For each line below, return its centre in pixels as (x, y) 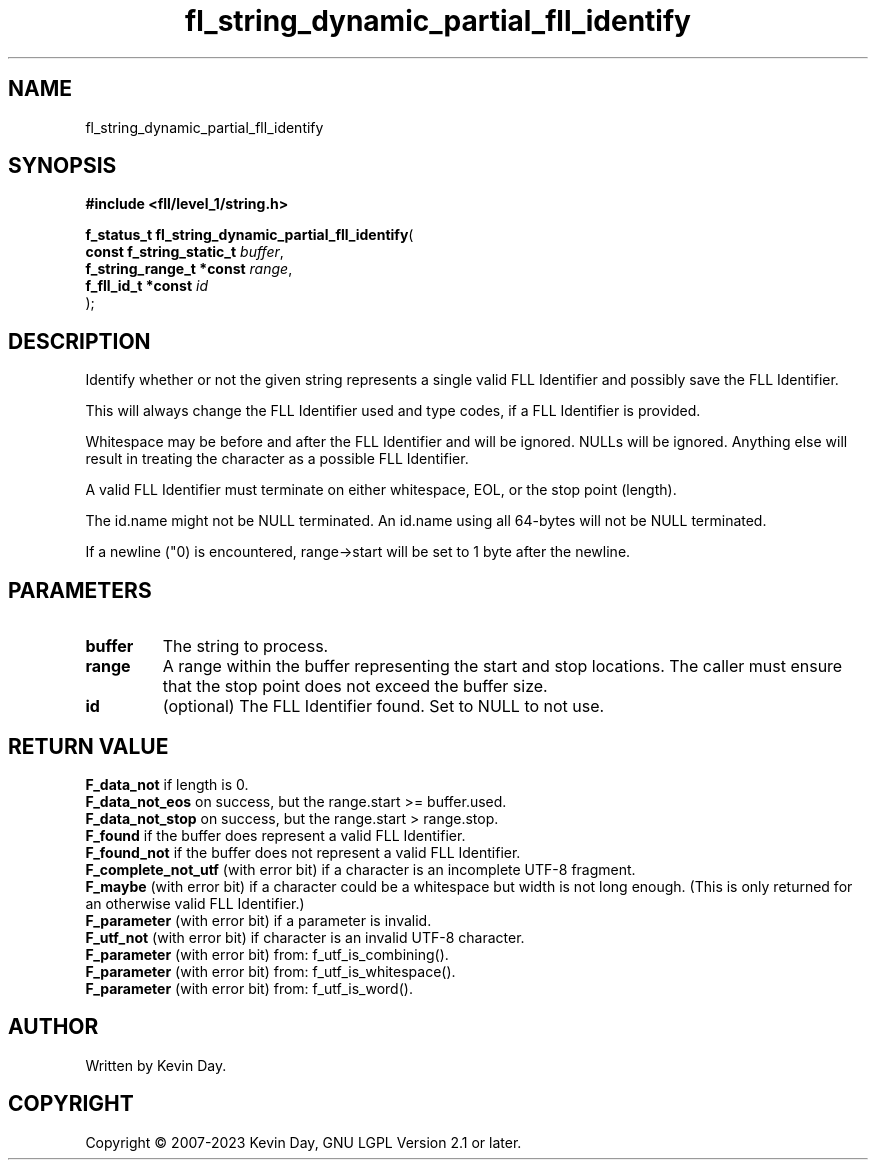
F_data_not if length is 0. (167, 784)
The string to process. (245, 646)
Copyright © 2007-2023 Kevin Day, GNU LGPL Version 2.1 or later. (303, 1142)
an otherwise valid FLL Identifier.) (195, 903)
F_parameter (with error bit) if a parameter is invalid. (258, 920)
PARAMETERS (80, 590)
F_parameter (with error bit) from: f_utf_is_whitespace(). (270, 971)
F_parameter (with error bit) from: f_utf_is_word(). (249, 988)
